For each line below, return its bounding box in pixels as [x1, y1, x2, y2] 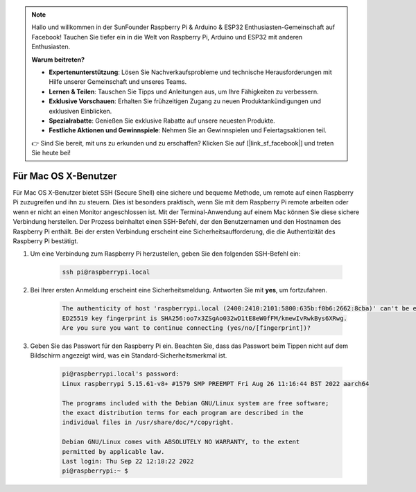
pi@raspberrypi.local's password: [62, 370, 180, 378]
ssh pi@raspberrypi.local [62, 268, 150, 276]
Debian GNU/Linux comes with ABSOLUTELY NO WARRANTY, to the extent [62, 438, 300, 446]
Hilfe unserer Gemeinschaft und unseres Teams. [49, 78, 187, 86]
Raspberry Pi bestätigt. [12, 236, 79, 245]
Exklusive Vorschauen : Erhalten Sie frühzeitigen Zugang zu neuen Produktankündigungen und [49, 97, 322, 105]
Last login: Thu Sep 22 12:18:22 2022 [62, 457, 194, 465]
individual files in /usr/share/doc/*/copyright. [62, 419, 234, 426]
